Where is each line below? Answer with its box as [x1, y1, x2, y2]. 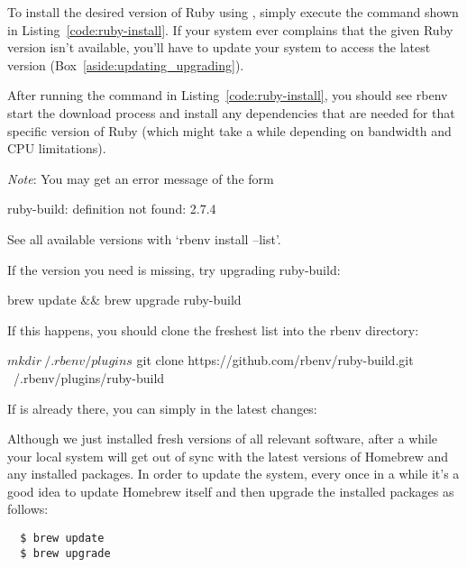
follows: [7, 499, 49, 518]
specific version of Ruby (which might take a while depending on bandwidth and [7, 121, 452, 140]
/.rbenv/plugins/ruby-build [13, 368, 165, 387]
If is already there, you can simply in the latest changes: [7, 398, 317, 417]
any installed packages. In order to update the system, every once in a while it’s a [7, 464, 460, 483]
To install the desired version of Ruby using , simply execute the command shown [7, 3, 459, 21]
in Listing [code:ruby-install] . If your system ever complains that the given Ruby [7, 20, 453, 39]
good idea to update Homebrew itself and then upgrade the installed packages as [7, 481, 454, 500]
